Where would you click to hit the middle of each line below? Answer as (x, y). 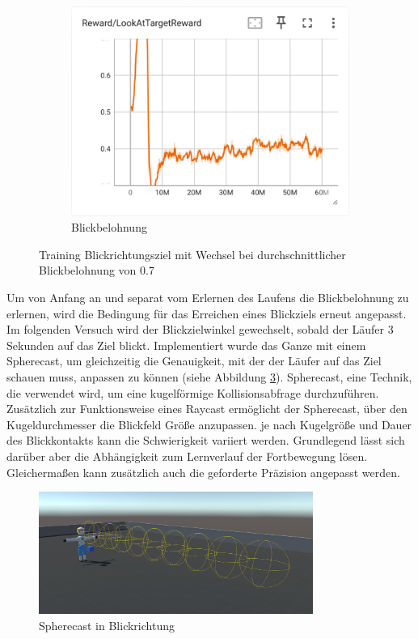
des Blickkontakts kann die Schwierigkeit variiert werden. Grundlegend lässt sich (206, 440)
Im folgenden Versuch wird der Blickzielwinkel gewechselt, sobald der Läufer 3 (200, 329)
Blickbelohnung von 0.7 (97, 270)
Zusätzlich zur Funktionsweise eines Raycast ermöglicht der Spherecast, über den (207, 409)
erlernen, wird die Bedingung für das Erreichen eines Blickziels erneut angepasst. (207, 313)
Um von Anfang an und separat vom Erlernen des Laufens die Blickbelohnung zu (208, 298)
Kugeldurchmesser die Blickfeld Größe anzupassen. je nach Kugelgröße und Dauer (209, 424)
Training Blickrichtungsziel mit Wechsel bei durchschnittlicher (192, 254)
